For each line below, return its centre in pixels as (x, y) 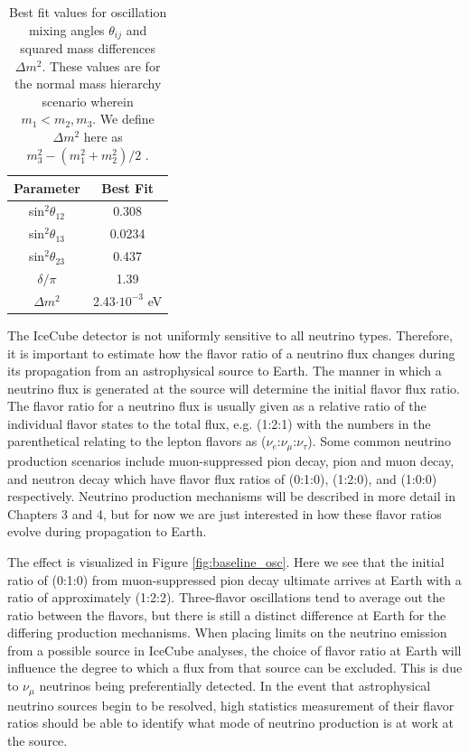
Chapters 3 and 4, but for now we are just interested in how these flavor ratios (225, 513)
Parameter (47, 187)
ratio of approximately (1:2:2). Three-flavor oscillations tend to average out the (226, 597)
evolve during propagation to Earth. (107, 531)
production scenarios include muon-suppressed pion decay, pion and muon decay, (231, 460)
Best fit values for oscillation (88, 12)
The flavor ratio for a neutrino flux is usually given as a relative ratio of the (217, 406)
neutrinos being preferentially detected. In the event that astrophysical (235, 686)
